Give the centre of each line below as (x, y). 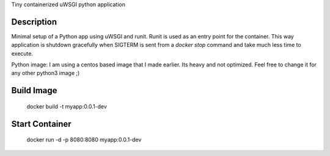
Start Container (41, 124)
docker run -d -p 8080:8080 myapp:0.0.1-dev (84, 140)
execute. (22, 53)
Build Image (34, 90)
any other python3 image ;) (46, 73)
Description (34, 22)
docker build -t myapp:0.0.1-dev (67, 106)
